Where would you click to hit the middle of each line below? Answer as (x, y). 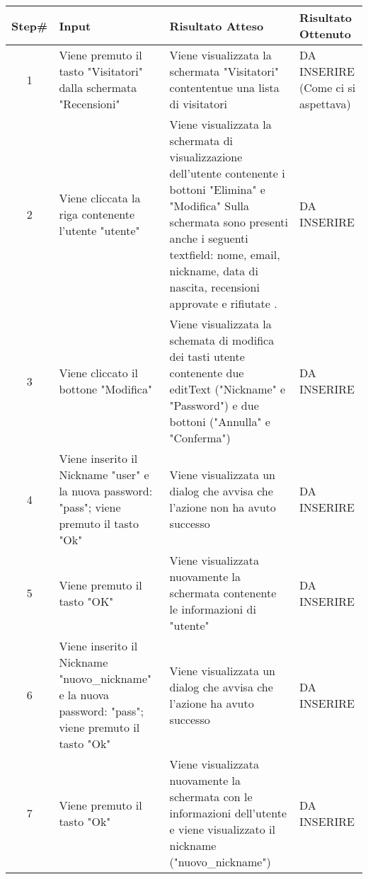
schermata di (201, 140)
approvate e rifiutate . (223, 303)
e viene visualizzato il (222, 829)
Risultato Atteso (217, 25)
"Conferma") (200, 438)
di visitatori (199, 104)
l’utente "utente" (99, 230)
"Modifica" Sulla (209, 206)
